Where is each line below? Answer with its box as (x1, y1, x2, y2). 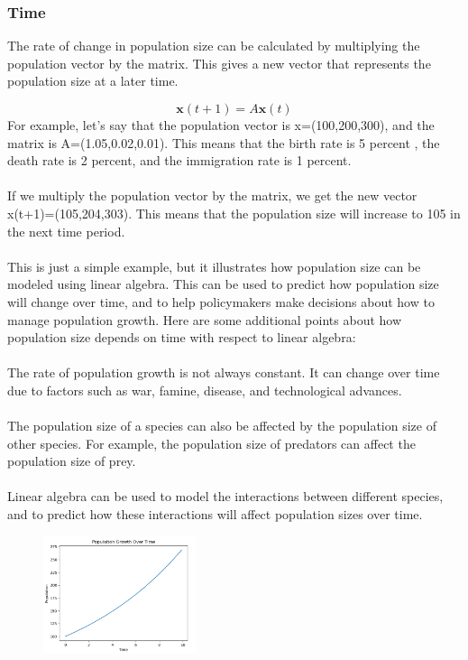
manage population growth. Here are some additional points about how (7, 310, 402, 329)
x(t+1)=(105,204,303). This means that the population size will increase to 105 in (7, 203, 461, 222)
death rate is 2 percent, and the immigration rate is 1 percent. (7, 151, 352, 170)
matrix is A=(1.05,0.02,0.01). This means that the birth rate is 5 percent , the (7, 133, 440, 152)
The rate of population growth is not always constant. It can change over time (7, 363, 440, 382)
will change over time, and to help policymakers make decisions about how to (7, 292, 435, 311)
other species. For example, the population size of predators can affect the (7, 433, 416, 452)
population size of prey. (7, 451, 136, 470)
